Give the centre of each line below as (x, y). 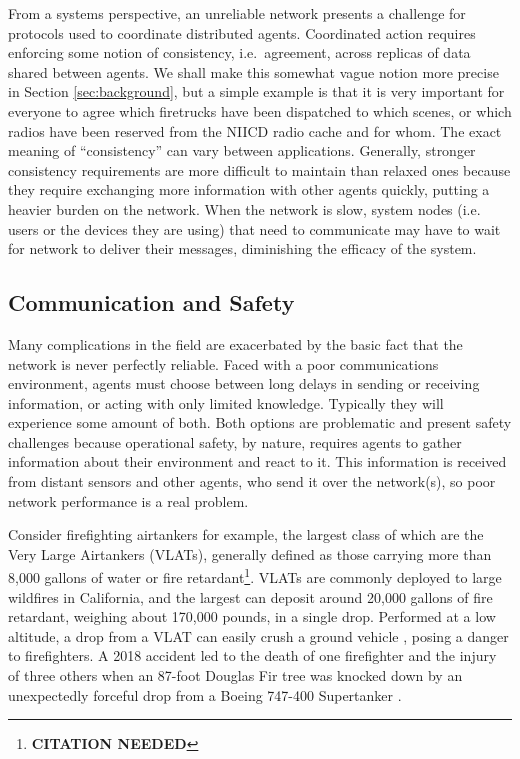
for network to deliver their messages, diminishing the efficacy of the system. (242, 248)
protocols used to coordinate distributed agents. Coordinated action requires (242, 32)
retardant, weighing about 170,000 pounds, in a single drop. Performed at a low (252, 616)
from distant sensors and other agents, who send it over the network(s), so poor (252, 481)
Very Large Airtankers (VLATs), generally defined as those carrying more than (250, 553)
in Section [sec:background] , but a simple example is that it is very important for (256, 91)
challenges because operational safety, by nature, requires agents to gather (235, 441)
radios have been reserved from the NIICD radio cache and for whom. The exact (255, 130)
